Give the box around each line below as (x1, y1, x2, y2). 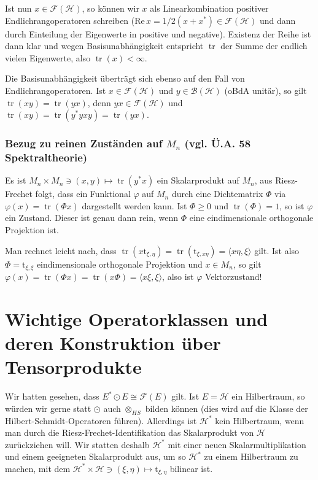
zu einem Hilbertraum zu (204, 450, 298, 463)
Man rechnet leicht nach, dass (5, 244, 117, 257)
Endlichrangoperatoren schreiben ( (5, 14, 135, 26)
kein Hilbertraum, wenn (215, 414, 304, 427)
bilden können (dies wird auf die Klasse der (145, 401, 308, 414)
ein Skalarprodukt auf (157, 174, 239, 187)
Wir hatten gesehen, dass (5, 390, 99, 403)
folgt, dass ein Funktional (35, 187, 131, 200)
